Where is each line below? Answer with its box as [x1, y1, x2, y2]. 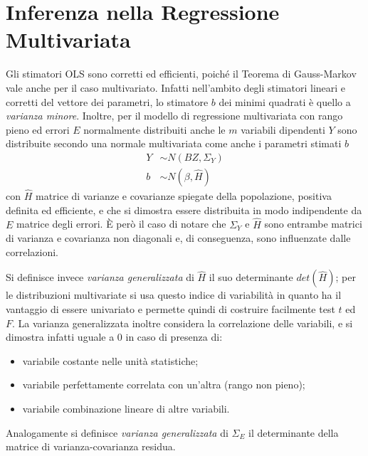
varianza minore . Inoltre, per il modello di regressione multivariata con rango [6, 108, 343, 123]
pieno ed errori [6, 122, 70, 137]
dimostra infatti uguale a [6, 329, 115, 344]
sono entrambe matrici [264, 216, 362, 231]
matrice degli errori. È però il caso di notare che [16, 216, 226, 231]
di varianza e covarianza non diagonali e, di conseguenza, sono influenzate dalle [6, 230, 351, 245]
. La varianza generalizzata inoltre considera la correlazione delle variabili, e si [12, 315, 353, 330]
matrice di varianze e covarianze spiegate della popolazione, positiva [35, 189, 332, 203]
